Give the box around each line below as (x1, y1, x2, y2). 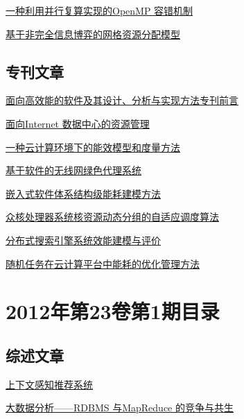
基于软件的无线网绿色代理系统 (6, 163, 141, 178)
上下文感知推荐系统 (6, 377, 93, 391)
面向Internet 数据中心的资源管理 (6, 116, 150, 130)
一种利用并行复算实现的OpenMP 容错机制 (6, 3, 193, 17)
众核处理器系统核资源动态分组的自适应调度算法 (6, 209, 219, 224)
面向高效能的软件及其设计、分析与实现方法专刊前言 (6, 93, 238, 108)
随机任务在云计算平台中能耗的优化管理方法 (6, 256, 200, 271)
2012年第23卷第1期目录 (6, 297, 220, 325)
